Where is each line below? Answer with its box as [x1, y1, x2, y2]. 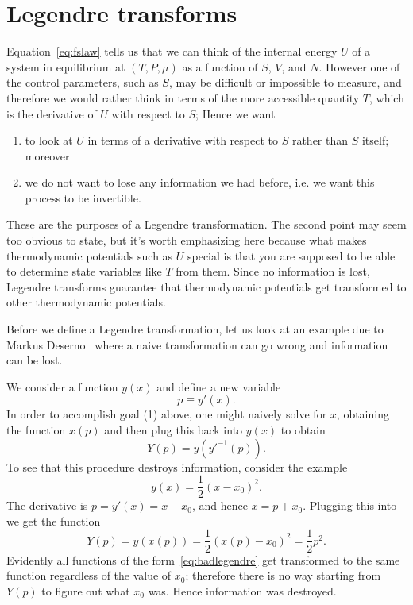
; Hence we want [195, 105, 276, 121]
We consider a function [6, 378, 118, 395]
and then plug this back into [104, 422, 243, 437]
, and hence [191, 497, 248, 514]
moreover [25, 147, 70, 164]
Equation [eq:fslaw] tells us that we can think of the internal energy [6, 43, 338, 60]
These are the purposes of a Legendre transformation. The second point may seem [6, 216, 407, 233]
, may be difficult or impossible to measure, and [168, 74, 402, 91]
